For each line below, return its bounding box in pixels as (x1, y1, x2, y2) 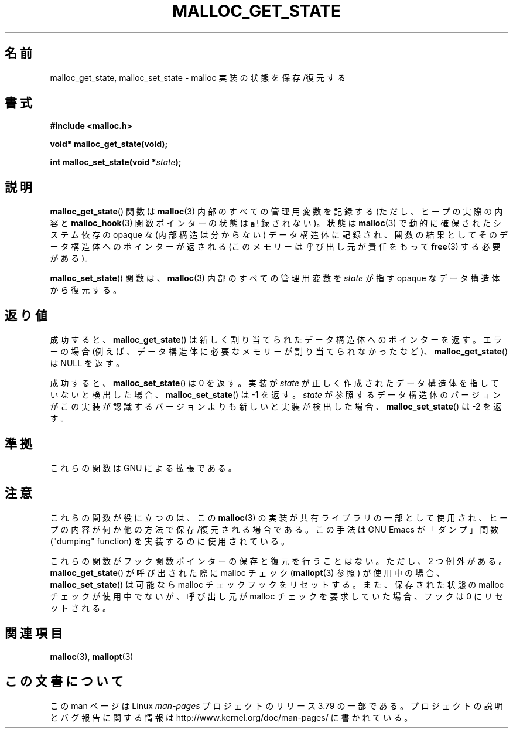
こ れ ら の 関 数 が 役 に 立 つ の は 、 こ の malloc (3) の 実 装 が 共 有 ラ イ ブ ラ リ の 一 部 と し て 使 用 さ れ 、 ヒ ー (50, 512, 508, 523)
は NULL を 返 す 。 (50, 358, 124, 369)
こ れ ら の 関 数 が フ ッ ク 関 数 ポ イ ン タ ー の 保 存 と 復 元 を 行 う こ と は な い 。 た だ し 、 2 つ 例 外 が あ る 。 (50, 555, 507, 566)
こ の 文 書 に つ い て (5, 674, 124, 689)
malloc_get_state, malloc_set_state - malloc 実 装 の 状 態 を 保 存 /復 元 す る (50, 72, 346, 83)
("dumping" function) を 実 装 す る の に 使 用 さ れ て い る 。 (50, 536, 289, 546)
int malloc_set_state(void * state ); (50, 157, 182, 168)
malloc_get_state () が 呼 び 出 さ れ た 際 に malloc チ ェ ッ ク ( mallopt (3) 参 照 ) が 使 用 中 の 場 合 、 (50, 567, 444, 578)
